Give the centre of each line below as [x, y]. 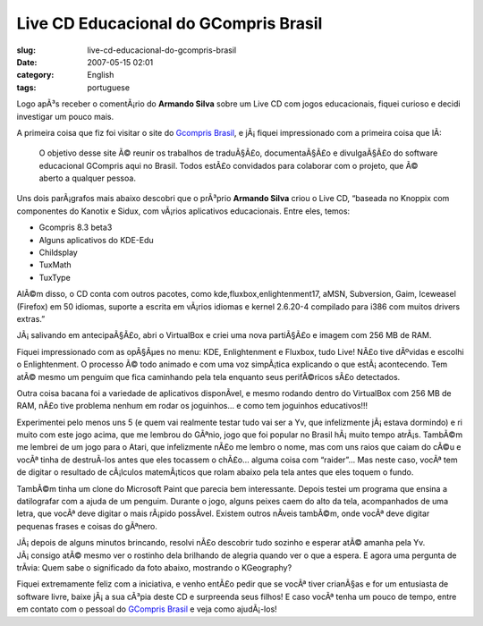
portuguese [108, 87]
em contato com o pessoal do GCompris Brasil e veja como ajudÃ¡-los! [147, 609]
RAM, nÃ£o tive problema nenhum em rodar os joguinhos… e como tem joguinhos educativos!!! [192, 406]
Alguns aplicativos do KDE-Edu [96, 240]
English [101, 75]
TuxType [55, 277]
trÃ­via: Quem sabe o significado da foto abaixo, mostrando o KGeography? [154, 567]
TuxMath [55, 265]
